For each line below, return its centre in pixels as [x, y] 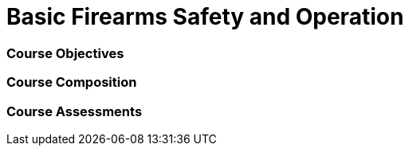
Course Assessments [75, 111]
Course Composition [72, 82]
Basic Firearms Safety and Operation [205, 17]
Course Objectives [65, 53]
